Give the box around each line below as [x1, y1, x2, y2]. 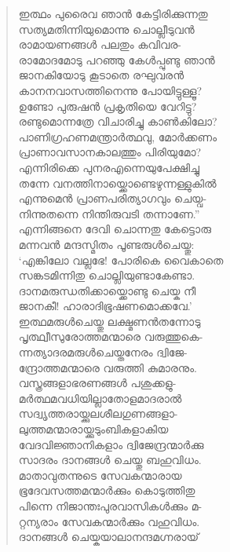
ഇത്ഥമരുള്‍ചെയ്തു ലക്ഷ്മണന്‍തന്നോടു [18, 313, 201, 329]
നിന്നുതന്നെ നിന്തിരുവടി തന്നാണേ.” [18, 205, 200, 221]
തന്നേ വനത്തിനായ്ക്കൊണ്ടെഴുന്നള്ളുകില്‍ [18, 174, 217, 191]
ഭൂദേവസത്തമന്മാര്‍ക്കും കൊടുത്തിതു [18, 482, 195, 499]
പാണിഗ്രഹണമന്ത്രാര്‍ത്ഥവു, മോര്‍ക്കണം [18, 128, 217, 144]
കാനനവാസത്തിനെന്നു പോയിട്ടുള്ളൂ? [18, 82, 203, 98]
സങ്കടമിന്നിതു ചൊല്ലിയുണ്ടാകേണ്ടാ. [18, 267, 195, 283]
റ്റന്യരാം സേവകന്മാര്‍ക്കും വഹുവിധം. [18, 513, 200, 529]
